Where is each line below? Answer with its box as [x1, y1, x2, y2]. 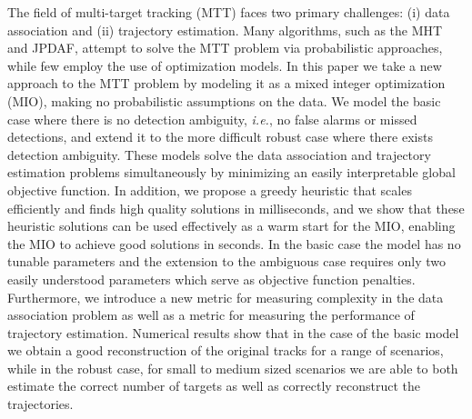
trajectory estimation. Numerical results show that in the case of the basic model [7, 323, 459, 342]
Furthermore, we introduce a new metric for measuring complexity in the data [7, 287, 444, 306]
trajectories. [7, 394, 74, 414]
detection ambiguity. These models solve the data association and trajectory [7, 145, 431, 164]
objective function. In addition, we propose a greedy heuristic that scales [7, 180, 412, 199]
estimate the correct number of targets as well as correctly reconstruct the [7, 376, 421, 395]
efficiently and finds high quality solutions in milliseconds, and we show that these [7, 198, 465, 217]
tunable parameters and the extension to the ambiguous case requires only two [7, 252, 446, 271]
